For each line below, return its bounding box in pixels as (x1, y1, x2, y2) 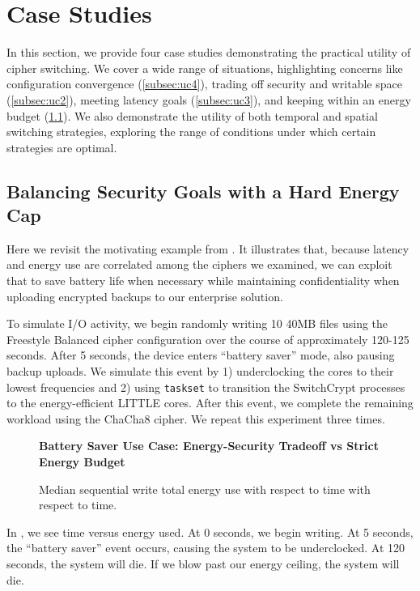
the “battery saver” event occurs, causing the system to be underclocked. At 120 (6, 539, 405, 556)
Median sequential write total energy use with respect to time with (39, 480, 371, 497)
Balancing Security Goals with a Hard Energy (6, 178, 400, 203)
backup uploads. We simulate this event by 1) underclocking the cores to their (6, 363, 394, 380)
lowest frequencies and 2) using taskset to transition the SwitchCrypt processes (6, 378, 405, 395)
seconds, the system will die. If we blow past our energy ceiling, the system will (6, 555, 400, 572)
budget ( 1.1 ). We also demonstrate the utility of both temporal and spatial (6, 107, 378, 124)
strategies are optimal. (6, 138, 117, 155)
